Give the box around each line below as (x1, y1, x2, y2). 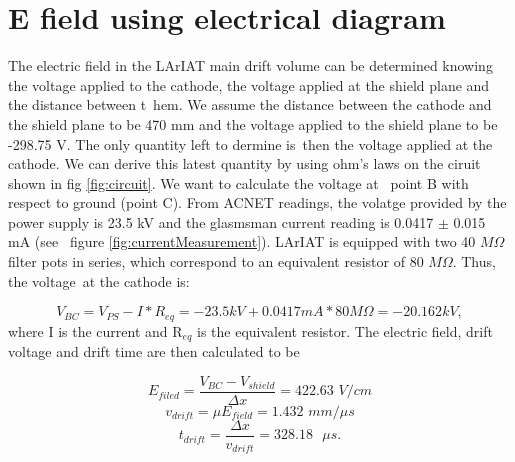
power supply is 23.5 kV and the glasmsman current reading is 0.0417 (8, 211, 434, 232)
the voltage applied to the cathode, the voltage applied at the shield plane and (8, 74, 490, 95)
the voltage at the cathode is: (8, 270, 190, 291)
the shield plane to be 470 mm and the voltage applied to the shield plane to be (8, 113, 498, 134)
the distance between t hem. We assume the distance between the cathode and (8, 94, 492, 115)
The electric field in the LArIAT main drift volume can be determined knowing (8, 55, 493, 76)
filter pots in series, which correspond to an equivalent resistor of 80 (8, 251, 424, 272)
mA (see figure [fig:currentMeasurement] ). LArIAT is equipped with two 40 (8, 231, 476, 252)
